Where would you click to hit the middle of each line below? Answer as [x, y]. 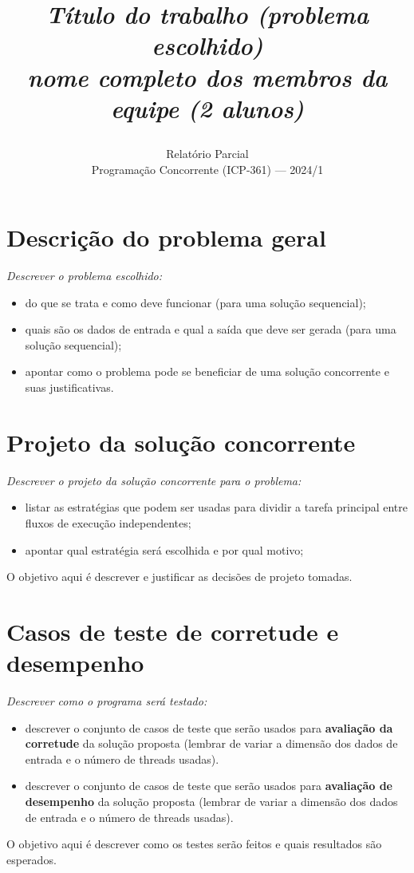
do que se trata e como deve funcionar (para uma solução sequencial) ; [195, 302]
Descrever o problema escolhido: [85, 276]
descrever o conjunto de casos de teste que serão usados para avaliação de [209, 786]
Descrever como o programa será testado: [107, 701]
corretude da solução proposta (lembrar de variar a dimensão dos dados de [211, 743]
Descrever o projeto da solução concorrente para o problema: [154, 480]
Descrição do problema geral [166, 237]
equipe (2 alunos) [207, 108]
